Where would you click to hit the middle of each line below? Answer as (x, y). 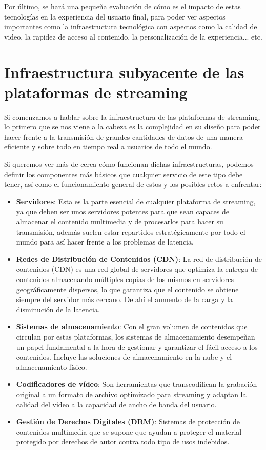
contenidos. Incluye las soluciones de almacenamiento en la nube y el (124, 357)
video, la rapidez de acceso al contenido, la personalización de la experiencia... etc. (133, 36)
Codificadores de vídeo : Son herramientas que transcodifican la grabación (137, 384)
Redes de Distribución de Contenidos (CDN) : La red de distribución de (139, 259)
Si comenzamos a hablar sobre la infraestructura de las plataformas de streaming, (132, 116)
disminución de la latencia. (58, 309)
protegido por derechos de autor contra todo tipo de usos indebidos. (123, 442)
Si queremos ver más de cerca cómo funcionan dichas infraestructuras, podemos (129, 164)
